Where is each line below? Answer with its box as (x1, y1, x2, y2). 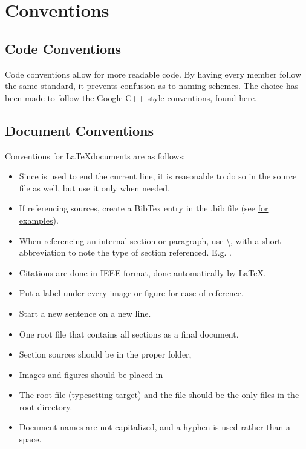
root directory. (19, 400, 73, 413)
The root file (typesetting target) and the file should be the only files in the (19, 388, 299, 401)
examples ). (19, 213, 59, 226)
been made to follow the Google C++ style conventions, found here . (5, 91, 257, 104)
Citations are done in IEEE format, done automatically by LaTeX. (19, 266, 266, 279)
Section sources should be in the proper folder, (19, 348, 192, 361)
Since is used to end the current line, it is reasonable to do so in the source (19, 170, 297, 182)
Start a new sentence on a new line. (19, 307, 151, 319)
